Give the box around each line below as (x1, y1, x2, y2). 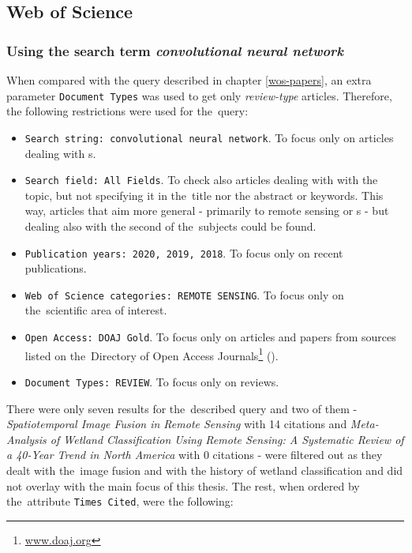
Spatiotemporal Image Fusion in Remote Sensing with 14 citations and (6, 416, 347, 432)
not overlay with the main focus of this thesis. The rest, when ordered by (6, 477, 360, 494)
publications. (24, 260, 87, 276)
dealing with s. (24, 145, 96, 161)
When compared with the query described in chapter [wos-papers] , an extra (6, 72, 372, 88)
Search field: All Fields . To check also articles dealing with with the (24, 171, 378, 188)
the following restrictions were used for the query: (6, 103, 249, 119)
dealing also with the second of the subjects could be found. (24, 217, 316, 234)
